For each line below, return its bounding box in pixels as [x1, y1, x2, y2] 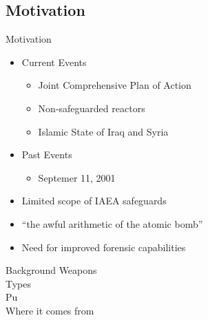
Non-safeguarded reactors [38, 100, 145, 115]
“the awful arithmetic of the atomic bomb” [21, 216, 203, 231]
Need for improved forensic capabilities [21, 239, 186, 254]
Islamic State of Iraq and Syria [38, 124, 169, 138]
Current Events [21, 54, 87, 69]
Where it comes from [6, 303, 94, 317]
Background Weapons [6, 263, 97, 277]
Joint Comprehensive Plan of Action [38, 78, 191, 92]
